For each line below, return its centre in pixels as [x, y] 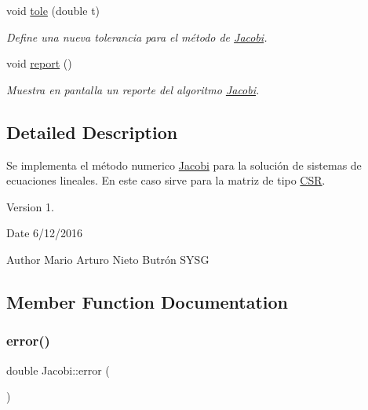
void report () [39, 63]
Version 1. [30, 206]
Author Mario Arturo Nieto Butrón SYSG [108, 259]
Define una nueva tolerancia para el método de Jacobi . [137, 37]
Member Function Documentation [148, 301]
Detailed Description [92, 132]
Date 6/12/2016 [45, 233]
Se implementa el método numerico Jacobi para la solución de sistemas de [184, 165]
